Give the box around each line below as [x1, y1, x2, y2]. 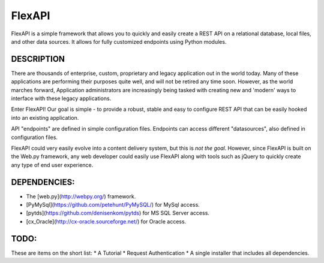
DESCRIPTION [11, 54, 65, 64]
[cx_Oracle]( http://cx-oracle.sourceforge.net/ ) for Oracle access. [26, 217, 187, 225]
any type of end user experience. [11, 161, 94, 168]
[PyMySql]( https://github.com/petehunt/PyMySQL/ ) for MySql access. [26, 201, 200, 208]
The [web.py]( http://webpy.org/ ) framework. [26, 192, 136, 200]
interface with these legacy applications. [11, 95, 112, 102]
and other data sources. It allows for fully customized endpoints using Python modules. [11, 38, 227, 45]
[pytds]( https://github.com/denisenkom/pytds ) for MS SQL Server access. [26, 210, 210, 217]
